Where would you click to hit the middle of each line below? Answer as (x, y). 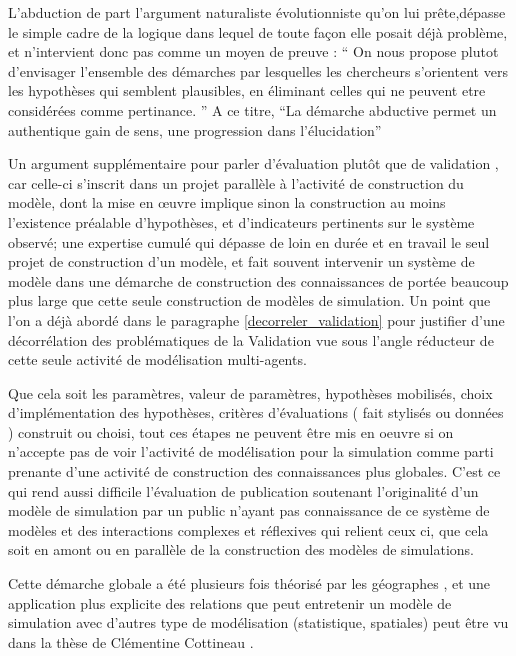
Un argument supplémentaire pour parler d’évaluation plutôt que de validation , (253, 163)
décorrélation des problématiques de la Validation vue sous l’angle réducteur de (251, 339)
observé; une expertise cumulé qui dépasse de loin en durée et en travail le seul (249, 241)
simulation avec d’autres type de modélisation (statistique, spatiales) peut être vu (258, 622)
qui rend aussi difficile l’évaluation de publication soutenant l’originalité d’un (243, 490)
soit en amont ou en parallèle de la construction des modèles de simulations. (241, 549)
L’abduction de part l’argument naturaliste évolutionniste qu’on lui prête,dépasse (257, 12)
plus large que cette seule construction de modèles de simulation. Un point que (249, 300)
